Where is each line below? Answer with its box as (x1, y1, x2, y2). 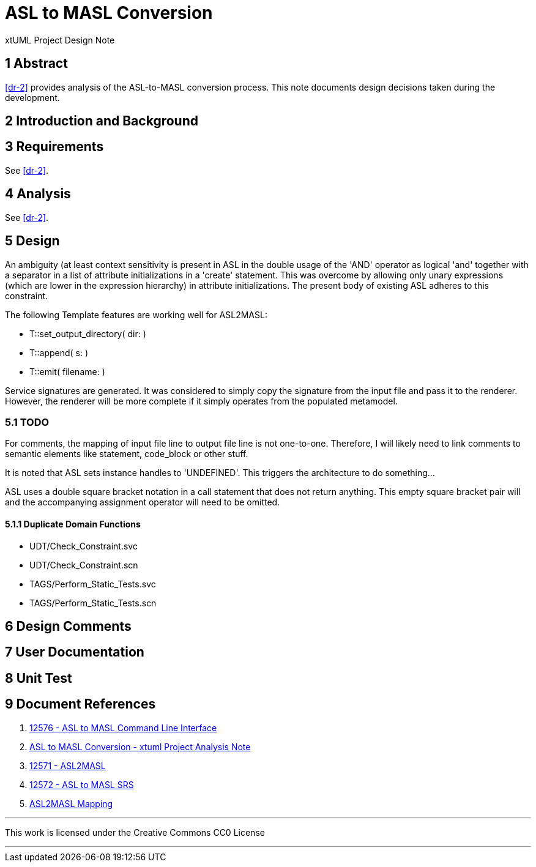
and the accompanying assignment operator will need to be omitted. (5, 497, 280, 508)
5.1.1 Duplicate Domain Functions (5, 518, 141, 529)
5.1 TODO (5, 415, 50, 428)
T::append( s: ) (29, 347, 89, 358)
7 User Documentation (5, 644, 144, 660)
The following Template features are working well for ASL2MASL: (5, 309, 267, 320)
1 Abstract (5, 56, 68, 72)
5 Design (5, 233, 60, 249)
